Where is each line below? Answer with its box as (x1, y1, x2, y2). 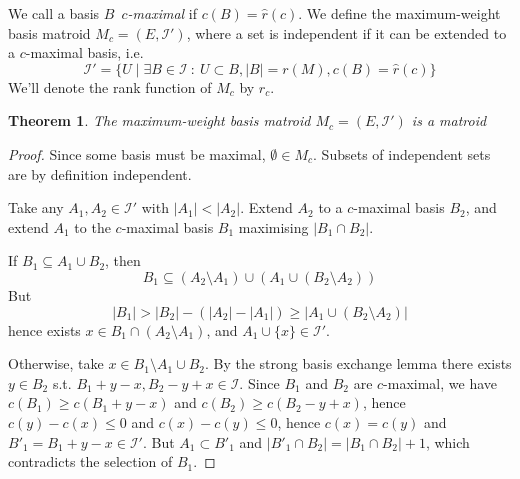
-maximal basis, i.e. (25, 42, 144, 63)
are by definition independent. (8, 163, 192, 184)
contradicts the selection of (8, 451, 173, 472)
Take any (8, 197, 64, 218)
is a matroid (411, 110, 487, 131)
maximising (238, 216, 309, 237)
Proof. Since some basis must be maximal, (8, 143, 266, 164)
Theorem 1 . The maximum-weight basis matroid (8, 110, 311, 131)
